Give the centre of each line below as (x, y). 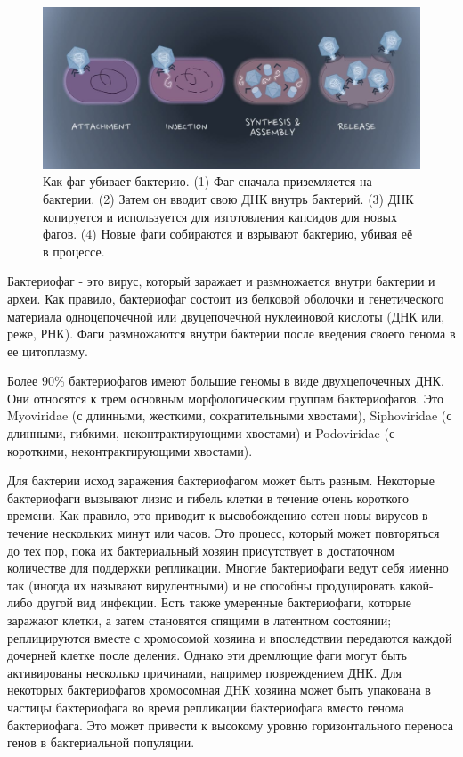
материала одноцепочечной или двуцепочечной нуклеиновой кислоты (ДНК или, (226, 316)
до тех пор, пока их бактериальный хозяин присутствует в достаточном (201, 550)
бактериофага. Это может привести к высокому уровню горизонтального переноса (230, 724)
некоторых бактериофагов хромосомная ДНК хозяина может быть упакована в (219, 690)
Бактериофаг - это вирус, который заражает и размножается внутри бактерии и (221, 281)
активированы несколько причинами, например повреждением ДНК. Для (204, 672)
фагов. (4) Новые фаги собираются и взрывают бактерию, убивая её (228, 234)
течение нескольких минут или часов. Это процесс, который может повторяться (223, 533)
